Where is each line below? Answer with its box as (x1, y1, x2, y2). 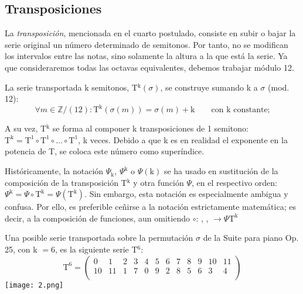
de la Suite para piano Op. (203, 231, 299, 244)
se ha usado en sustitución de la (164, 165, 278, 177)
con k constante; (211, 106, 270, 115)
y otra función (133, 176, 184, 188)
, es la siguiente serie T (55, 243, 138, 255)
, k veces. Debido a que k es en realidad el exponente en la (78, 133, 288, 146)
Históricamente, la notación (5, 165, 104, 177)
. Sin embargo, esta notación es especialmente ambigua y (84, 188, 288, 200)
